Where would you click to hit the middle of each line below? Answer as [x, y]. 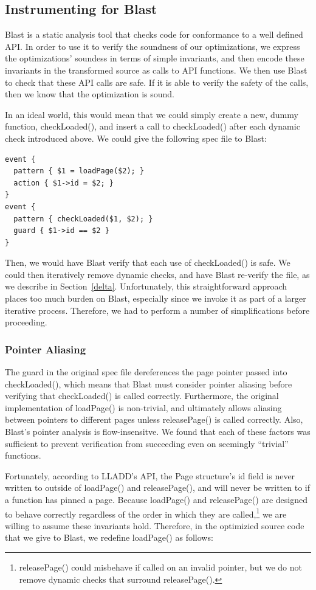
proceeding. [26, 322]
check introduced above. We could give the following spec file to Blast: [136, 138]
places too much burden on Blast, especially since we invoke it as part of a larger [156, 298]
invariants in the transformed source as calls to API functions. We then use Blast [156, 70]
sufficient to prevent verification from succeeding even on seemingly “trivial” [147, 443]
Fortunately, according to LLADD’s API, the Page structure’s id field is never [150, 475]
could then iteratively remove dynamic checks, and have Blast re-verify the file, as [157, 274]
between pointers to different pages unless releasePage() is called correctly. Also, [154, 419]
